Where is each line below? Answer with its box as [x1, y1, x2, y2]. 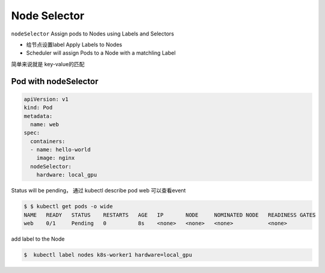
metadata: [23, 112, 53, 120]
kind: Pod [23, 104, 53, 111]
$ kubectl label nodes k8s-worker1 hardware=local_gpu [23, 251, 193, 258]
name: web [30, 121, 60, 127]
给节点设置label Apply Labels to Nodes [26, 41, 123, 48]
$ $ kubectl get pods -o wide [23, 203, 113, 210]
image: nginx [36, 155, 75, 162]
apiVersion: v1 [23, 96, 69, 102]
